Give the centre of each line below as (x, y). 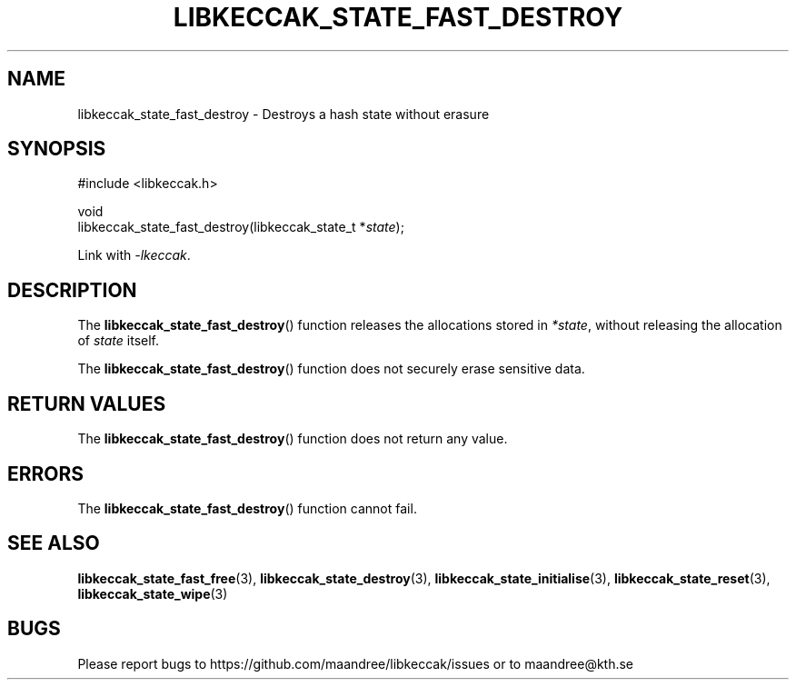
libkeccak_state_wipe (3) (153, 593)
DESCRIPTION (72, 290)
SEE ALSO (54, 543)
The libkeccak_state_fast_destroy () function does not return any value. (293, 439)
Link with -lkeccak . (134, 255)
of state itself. (118, 341)
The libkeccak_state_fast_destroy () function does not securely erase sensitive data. (331, 369)
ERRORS (46, 473)
